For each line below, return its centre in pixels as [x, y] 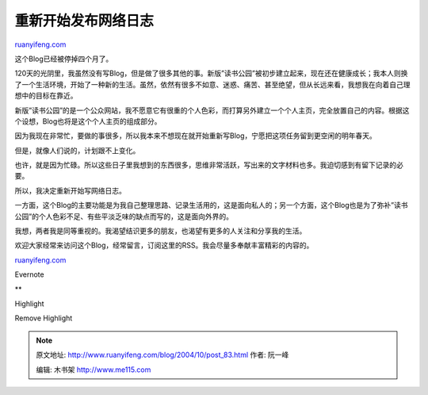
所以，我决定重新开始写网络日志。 [70, 190]
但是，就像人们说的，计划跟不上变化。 [77, 150]
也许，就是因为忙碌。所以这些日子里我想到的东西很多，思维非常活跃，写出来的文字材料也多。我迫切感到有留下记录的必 [209, 165]
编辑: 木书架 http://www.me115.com [94, 370]
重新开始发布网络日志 [84, 21]
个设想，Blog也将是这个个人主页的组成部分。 [88, 121]
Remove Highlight [44, 318]
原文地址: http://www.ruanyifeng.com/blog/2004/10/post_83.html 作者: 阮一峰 [162, 355]
